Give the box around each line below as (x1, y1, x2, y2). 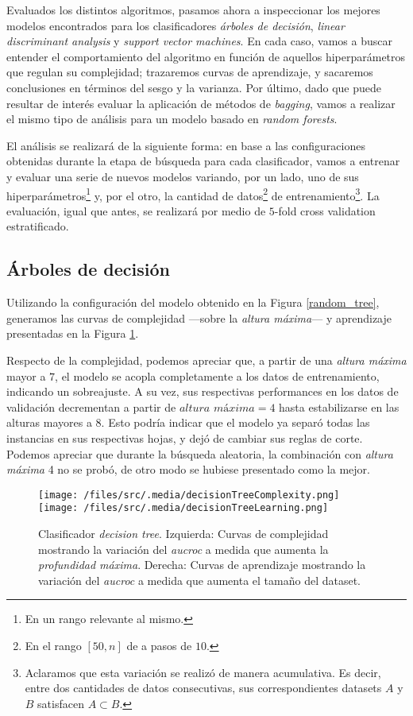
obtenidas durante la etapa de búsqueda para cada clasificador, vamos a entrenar (6, 153, 400, 169)
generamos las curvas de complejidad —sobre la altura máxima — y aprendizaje (6, 309, 392, 326)
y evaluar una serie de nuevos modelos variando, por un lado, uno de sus (6, 168, 359, 184)
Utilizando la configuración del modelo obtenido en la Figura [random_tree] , (6, 294, 380, 311)
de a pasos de (126, 637, 192, 653)
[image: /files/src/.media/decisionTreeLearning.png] (38, 502, 329, 514)
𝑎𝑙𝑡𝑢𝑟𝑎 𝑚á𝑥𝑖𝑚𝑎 (179, 402, 255, 414)
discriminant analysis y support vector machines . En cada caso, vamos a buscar (6, 33, 392, 49)
